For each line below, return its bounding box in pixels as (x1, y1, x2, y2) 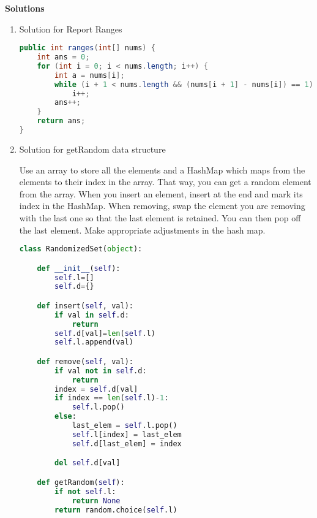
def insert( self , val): (37, 301, 133, 310)
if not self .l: (54, 487, 116, 496)
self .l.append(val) (54, 338, 133, 347)
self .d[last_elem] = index (72, 439, 182, 448)
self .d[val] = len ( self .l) (54, 329, 155, 338)
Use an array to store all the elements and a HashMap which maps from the (19, 163, 305, 176)
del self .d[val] (54, 459, 121, 468)
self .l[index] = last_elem (72, 430, 182, 439)
